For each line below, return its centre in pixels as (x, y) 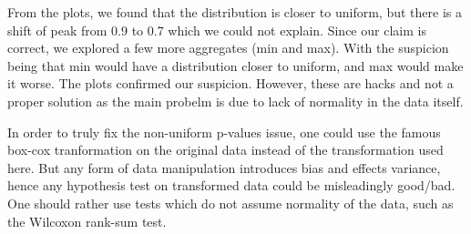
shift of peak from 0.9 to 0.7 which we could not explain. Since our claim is (217, 30)
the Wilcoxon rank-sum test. (87, 221)
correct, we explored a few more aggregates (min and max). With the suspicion (228, 48)
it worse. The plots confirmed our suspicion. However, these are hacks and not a (230, 83)
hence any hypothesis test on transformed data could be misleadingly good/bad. (231, 185)
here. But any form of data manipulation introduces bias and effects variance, (224, 167)
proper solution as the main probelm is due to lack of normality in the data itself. (235, 101)
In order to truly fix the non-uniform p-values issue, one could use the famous (224, 132)
